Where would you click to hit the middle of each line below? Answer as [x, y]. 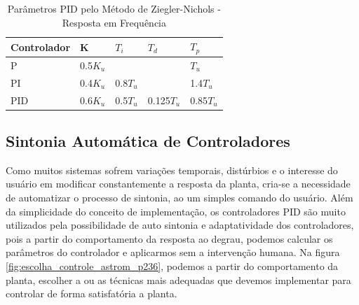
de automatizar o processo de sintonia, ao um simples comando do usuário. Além [179, 198]
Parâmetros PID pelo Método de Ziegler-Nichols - [114, 8]
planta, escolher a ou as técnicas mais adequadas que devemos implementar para [178, 279]
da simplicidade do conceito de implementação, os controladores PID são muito [176, 211]
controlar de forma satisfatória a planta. [92, 293]
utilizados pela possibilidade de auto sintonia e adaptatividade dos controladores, [180, 225]
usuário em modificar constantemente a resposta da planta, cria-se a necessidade [178, 184]
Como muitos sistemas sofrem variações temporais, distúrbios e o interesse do [172, 170]
